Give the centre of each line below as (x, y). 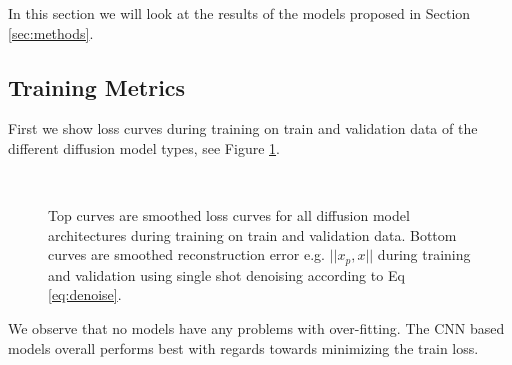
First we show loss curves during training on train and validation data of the (243, 128)
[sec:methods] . (51, 32)
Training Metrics (97, 86)
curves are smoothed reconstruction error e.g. (186, 254)
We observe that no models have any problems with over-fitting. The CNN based (256, 328)
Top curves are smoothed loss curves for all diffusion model (229, 215)
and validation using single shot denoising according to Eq (226, 274)
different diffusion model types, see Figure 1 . (144, 147)
